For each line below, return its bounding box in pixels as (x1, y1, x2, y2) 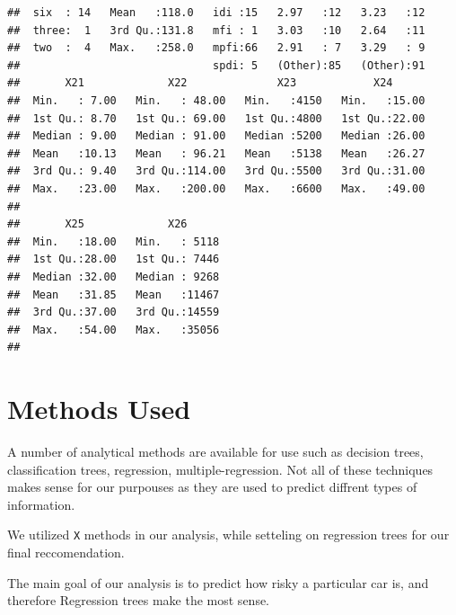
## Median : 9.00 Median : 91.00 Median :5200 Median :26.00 (7, 129, 425, 143)
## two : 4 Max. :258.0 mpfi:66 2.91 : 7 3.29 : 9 (7, 41, 425, 55)
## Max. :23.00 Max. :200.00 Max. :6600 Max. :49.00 (7, 182, 425, 195)
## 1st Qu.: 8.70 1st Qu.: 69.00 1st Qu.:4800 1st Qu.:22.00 (7, 111, 425, 125)
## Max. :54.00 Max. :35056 (7, 323, 220, 336)
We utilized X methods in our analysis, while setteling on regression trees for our (7, 525, 450, 544)
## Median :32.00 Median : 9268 (7, 270, 220, 283)
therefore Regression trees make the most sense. (7, 591, 270, 610)
